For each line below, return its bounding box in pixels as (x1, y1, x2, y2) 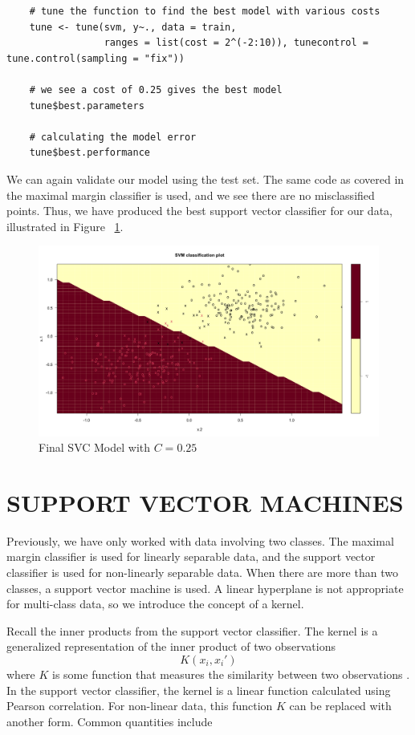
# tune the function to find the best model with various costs (29, 6, 380, 17)
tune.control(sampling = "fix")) (6, 52, 185, 64)
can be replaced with (289, 697, 392, 714)
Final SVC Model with (39, 439, 151, 456)
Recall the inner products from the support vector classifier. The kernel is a (6, 622, 378, 639)
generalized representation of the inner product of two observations (6, 638, 336, 655)
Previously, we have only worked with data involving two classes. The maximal (6, 532, 394, 549)
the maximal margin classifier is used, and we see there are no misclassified (6, 186, 375, 203)
